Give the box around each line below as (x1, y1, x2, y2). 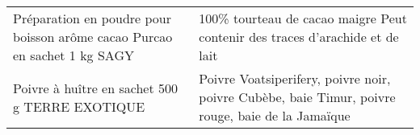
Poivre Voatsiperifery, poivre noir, (199, 69, 391, 88)
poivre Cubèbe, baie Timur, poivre (199, 88, 396, 106)
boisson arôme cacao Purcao (13, 27, 173, 46)
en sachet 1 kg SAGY (13, 46, 134, 64)
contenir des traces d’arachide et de (199, 27, 399, 46)
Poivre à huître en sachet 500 (13, 78, 178, 97)
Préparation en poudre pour (13, 9, 172, 27)
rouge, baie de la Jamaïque (199, 106, 351, 125)
